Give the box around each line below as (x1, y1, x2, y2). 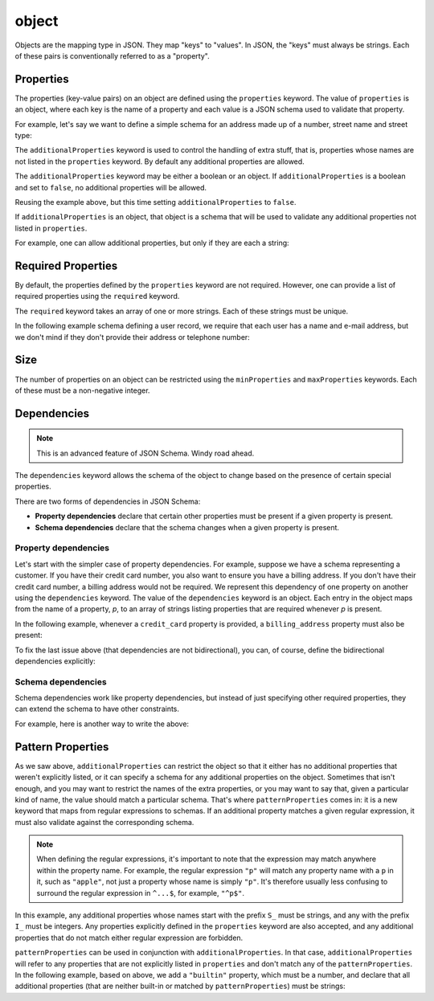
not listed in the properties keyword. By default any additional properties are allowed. (14, 157, 305, 166)
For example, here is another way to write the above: (14, 719, 189, 729)
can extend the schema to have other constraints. (14, 704, 180, 714)
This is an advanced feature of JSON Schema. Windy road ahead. (36, 448, 255, 458)
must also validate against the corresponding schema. (14, 817, 194, 827)
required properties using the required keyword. (14, 292, 180, 301)
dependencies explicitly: (14, 656, 96, 666)
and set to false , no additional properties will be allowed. (14, 182, 207, 192)
